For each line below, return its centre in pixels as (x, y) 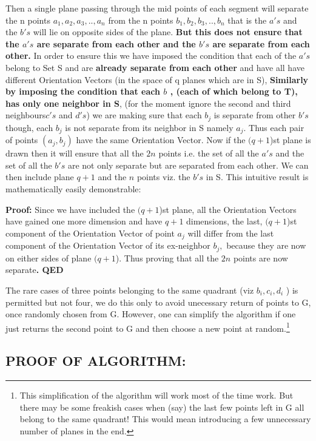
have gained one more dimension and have (84, 221)
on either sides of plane (49, 258)
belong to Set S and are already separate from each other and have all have (155, 67)
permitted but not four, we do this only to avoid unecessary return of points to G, (158, 302)
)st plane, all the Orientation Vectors (228, 209)
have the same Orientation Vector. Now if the (161, 140)
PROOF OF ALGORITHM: (96, 361)
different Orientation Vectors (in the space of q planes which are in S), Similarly (157, 79)
